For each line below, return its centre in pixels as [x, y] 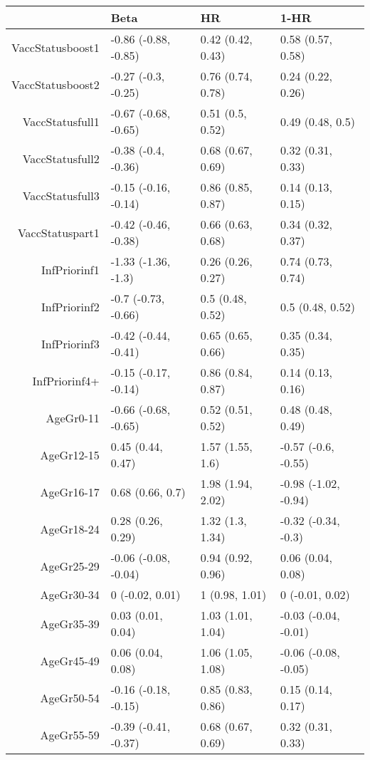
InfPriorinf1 [70, 269]
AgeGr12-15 [70, 454]
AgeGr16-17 [70, 491]
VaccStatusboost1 [55, 47]
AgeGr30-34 [70, 594]
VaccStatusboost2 [55, 84]
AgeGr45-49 [70, 660]
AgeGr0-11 [73, 417]
